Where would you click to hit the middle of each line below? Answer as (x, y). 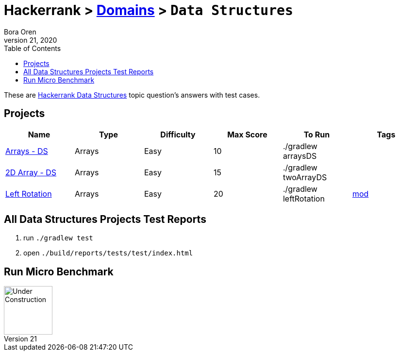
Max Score (247, 134)
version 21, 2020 (31, 40)
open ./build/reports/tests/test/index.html (108, 253)
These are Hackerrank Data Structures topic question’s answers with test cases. (132, 95)
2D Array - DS (31, 172)
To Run (317, 134)
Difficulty (178, 134)
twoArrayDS (305, 177)
